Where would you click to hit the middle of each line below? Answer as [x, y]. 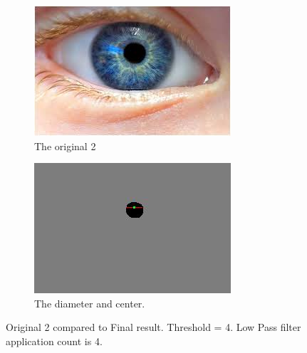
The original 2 [65, 146]
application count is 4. [54, 341]
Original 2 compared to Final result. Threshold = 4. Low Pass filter [153, 327]
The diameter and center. [90, 303]
